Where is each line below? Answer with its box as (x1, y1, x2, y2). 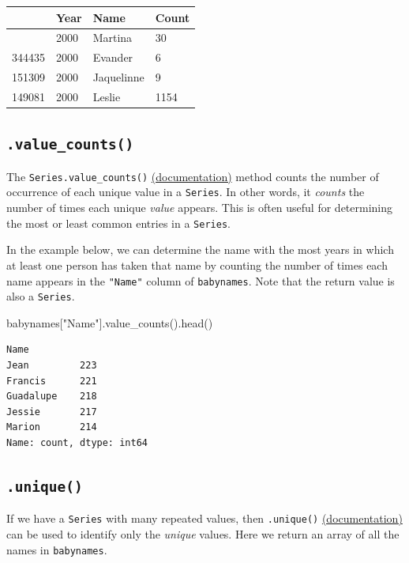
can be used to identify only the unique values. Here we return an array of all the (6, 526, 400, 542)
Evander (92, 49, 133, 66)
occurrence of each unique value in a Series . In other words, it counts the (6, 183, 365, 200)
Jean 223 (6, 360, 97, 371)
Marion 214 (6, 421, 97, 433)
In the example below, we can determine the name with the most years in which (6, 241, 394, 258)
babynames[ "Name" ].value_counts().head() (6, 314, 213, 331)
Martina (92, 29, 133, 46)
